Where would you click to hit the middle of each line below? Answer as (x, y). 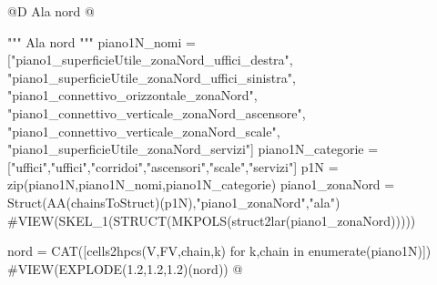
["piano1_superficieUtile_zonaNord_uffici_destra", (150, 60)
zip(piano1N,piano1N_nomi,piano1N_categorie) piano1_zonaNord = (201, 184)
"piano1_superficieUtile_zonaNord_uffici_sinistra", (152, 77)
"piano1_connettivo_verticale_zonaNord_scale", (144, 131)
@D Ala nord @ (51, 11)
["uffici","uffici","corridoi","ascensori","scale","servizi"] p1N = (173, 166)
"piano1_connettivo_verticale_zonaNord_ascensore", (157, 112)
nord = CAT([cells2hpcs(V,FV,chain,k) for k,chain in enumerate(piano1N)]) (219, 251)
